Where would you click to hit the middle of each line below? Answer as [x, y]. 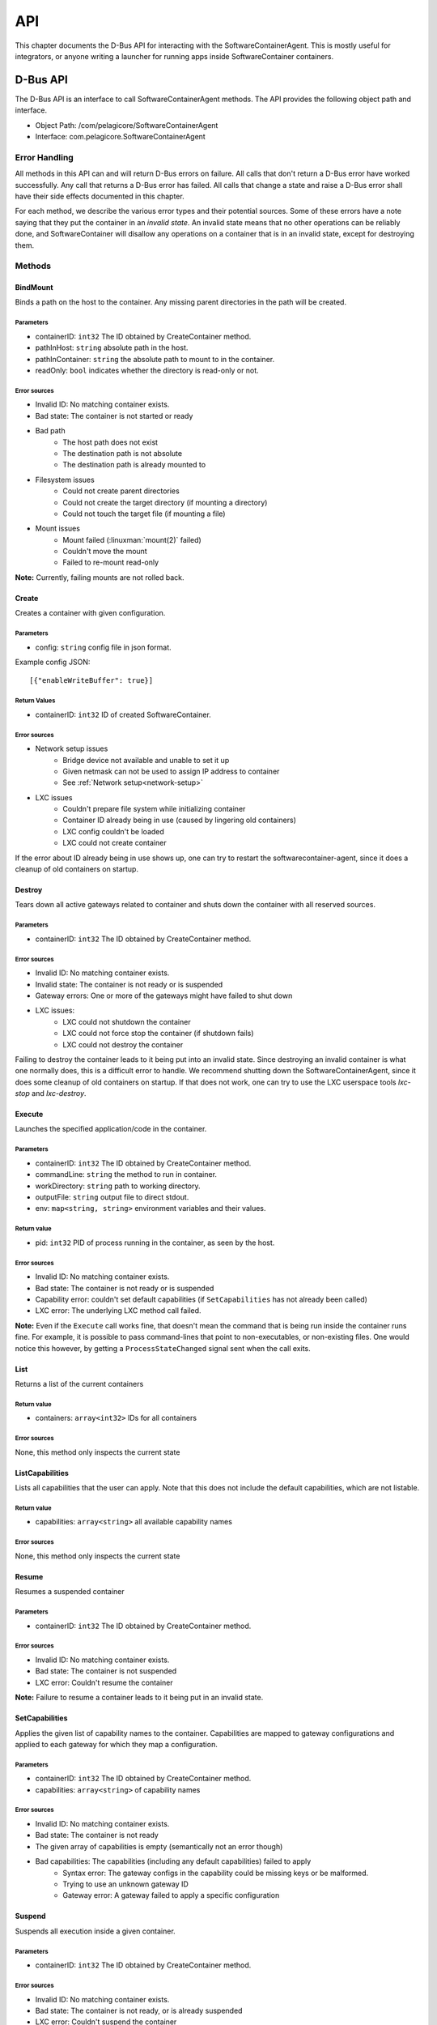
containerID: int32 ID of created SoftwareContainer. [123, 714]
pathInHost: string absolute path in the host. [112, 347]
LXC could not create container [115, 843]
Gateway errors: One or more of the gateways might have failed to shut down [164, 995]
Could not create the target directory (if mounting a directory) [165, 502]
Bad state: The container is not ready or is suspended [125, 1288]
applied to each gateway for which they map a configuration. [116, 1744]
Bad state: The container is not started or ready [114, 416]
